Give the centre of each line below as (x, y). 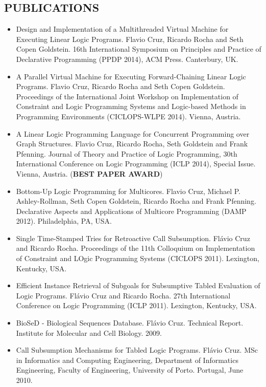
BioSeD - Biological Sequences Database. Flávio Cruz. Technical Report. (130, 323)
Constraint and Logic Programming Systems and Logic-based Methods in (131, 106)
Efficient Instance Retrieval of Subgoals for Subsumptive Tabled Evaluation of (138, 285)
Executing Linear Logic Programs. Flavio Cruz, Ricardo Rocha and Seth (130, 39)
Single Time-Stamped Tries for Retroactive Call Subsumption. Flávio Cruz (133, 238)
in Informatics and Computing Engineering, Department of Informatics (127, 360)
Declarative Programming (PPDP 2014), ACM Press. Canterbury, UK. (127, 59)
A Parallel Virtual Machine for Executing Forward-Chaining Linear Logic (131, 76)
